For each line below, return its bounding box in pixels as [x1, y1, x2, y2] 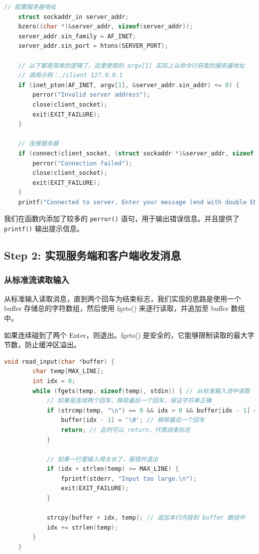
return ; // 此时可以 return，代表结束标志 [61, 426, 191, 433]
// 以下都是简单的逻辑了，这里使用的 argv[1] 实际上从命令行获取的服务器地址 [18, 62, 245, 69]
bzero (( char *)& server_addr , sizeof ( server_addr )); [18, 23, 193, 30]
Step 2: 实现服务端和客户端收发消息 [4, 248, 181, 263]
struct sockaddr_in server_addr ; [18, 13, 129, 20]
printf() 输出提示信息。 [4, 223, 84, 234]
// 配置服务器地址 [4, 3, 56, 10]
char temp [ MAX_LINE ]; [32, 368, 104, 375]
